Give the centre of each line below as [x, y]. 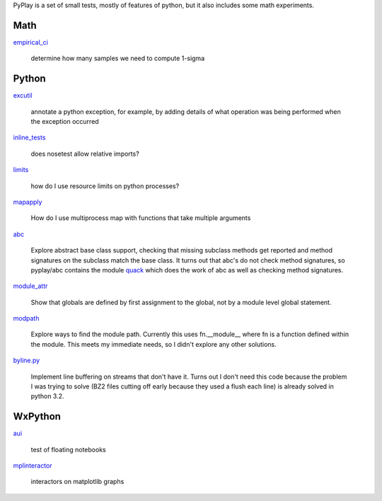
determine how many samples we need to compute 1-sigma [118, 58]
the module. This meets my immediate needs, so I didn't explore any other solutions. [154, 344]
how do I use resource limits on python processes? [105, 186]
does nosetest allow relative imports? [85, 154]
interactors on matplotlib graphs [77, 482]
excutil [23, 96]
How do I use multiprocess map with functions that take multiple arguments [141, 218]
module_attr [30, 286]
